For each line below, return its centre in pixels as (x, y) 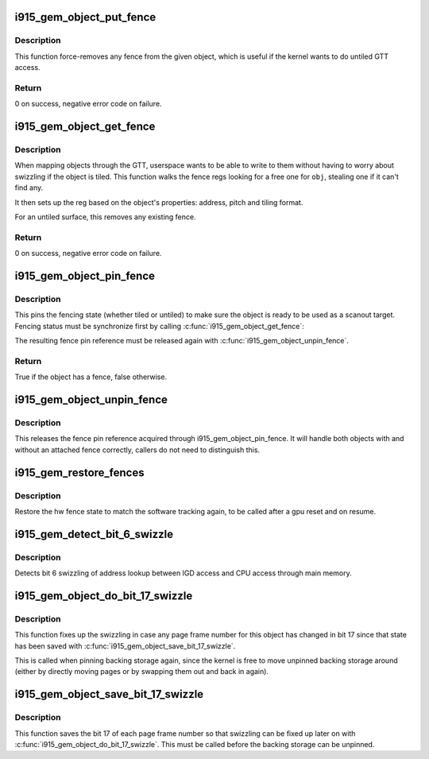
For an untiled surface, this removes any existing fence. (105, 217)
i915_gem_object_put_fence (85, 17)
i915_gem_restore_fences (79, 472)
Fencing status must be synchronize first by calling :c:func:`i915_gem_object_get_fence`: (160, 326)
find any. (29, 188)
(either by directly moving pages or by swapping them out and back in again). (142, 672)
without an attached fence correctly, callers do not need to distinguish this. (137, 450)
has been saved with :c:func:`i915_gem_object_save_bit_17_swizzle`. (125, 646)
